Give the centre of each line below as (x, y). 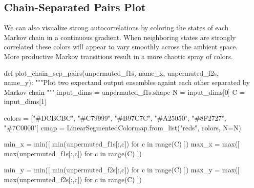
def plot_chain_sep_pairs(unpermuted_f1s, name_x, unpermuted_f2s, (111, 73)
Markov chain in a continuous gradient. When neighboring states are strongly (120, 37)
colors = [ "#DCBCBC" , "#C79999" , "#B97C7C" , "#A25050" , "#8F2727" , (115, 117)
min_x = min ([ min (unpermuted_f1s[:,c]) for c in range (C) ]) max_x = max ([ (122, 144)
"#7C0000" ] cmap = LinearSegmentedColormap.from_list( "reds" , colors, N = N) (123, 127)
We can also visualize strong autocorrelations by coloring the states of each (116, 28)
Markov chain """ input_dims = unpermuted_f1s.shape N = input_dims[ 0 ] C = (125, 92)
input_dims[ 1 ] (25, 101)
